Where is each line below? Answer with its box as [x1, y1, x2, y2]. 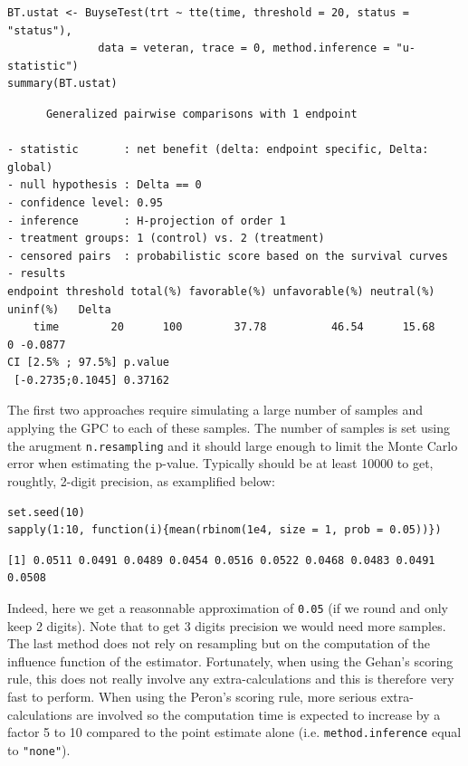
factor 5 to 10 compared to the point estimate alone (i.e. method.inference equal [7, 723, 462, 742]
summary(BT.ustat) [7, 77, 118, 91]
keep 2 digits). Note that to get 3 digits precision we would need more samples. [7, 616, 446, 635]
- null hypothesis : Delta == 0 [7, 178, 202, 192]
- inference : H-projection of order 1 [7, 214, 286, 227]
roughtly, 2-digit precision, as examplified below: [7, 471, 275, 490]
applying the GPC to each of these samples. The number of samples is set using [7, 418, 450, 437]
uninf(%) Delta [7, 302, 111, 316]
